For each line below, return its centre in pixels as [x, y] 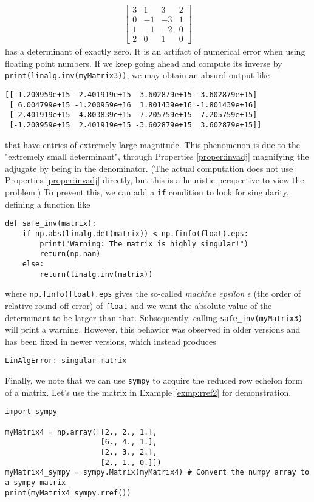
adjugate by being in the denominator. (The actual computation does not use [149, 168]
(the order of [277, 293]
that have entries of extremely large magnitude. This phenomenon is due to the [153, 144]
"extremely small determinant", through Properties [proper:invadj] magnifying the [157, 156]
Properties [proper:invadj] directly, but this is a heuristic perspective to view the [155, 180]
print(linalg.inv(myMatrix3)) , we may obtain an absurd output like [137, 75]
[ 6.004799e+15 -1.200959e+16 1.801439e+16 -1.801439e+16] [133, 105]
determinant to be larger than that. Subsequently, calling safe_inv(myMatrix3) [154, 317]
